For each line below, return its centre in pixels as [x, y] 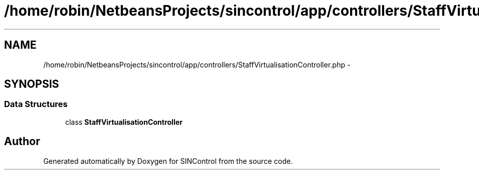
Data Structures [36, 104]
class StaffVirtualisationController [124, 122]
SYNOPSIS [32, 84]
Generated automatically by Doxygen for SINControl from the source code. [168, 161]
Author [22, 142]
